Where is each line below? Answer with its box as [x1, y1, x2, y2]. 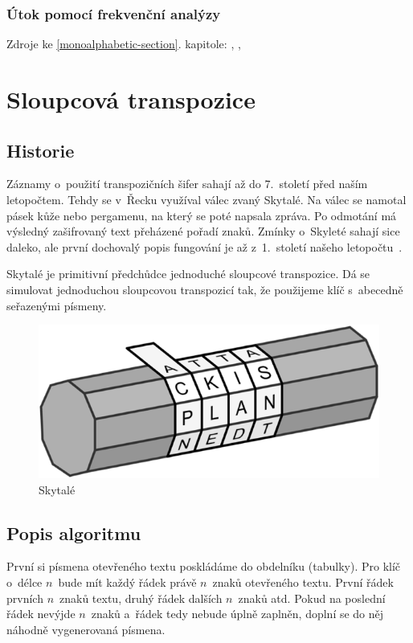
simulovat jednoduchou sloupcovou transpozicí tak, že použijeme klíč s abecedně [6, 281, 403, 297]
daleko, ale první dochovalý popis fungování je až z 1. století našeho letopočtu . [6, 238, 403, 255]
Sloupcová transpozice [6, 83, 256, 115]
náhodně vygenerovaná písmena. [6, 620, 166, 637]
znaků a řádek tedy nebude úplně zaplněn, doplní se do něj [91, 605, 384, 622]
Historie [6, 137, 75, 162]
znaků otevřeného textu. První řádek [212, 573, 394, 590]
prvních [6, 589, 43, 606]
